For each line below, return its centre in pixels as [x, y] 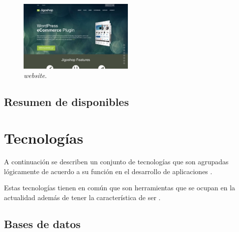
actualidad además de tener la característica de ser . [82, 197]
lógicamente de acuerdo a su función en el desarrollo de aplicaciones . [108, 171]
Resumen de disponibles [66, 102]
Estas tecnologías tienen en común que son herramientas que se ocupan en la [120, 188]
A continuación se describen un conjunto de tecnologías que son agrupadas [116, 161]
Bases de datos [42, 223]
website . [35, 75]
